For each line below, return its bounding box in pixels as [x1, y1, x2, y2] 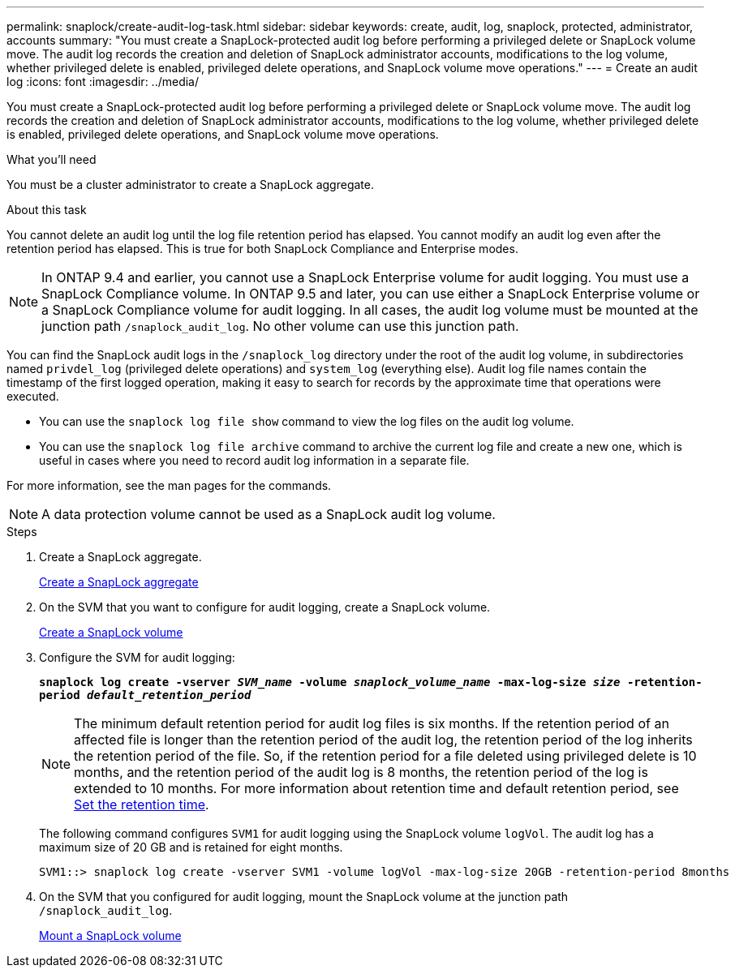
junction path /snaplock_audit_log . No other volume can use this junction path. [41, 318, 519, 334]
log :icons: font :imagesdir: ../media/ [6, 75, 200, 88]
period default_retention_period [39, 689, 251, 702]
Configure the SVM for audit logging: [39, 650, 235, 664]
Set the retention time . [74, 796, 209, 813]
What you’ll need [6, 152, 97, 166]
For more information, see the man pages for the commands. [6, 478, 332, 492]
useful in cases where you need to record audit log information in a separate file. [39, 453, 470, 467]
